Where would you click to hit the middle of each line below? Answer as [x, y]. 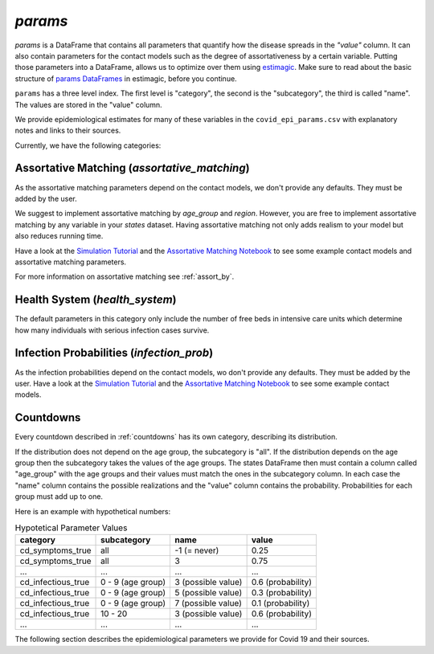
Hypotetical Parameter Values [71, 528]
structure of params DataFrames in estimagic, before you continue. [126, 78]
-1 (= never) [197, 550]
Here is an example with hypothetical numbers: [93, 511]
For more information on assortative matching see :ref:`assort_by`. [125, 276]
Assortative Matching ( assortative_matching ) [132, 168]
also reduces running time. [59, 236]
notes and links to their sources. [68, 131]
